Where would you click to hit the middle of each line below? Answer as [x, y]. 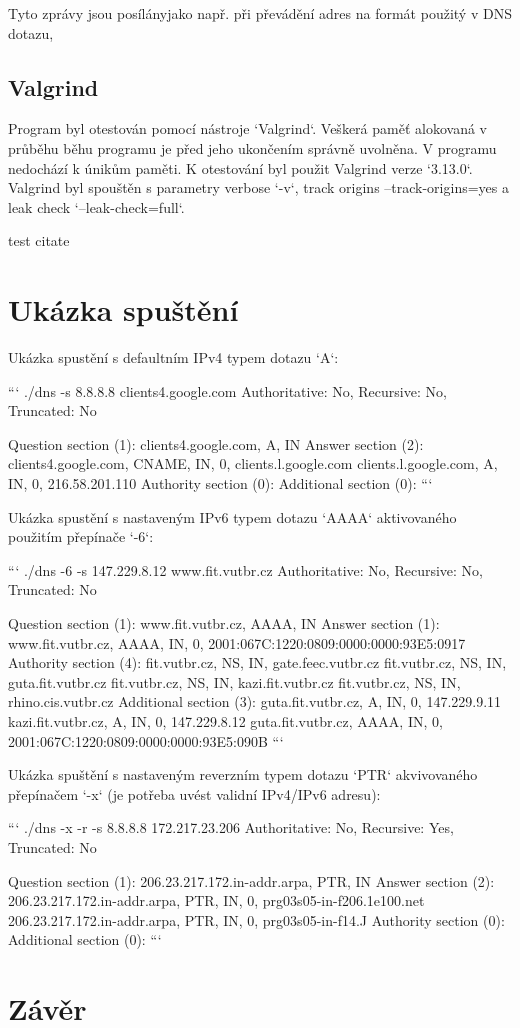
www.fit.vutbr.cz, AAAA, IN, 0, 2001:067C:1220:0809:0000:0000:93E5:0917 [237, 642]
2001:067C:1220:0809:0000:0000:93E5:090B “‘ [146, 740]
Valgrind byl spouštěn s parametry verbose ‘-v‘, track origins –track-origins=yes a [258, 187]
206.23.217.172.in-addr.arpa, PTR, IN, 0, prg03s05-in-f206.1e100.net [216, 900]
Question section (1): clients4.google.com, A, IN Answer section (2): [216, 443]
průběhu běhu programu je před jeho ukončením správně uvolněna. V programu [252, 147]
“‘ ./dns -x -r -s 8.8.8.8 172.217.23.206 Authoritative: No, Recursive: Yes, [231, 827]
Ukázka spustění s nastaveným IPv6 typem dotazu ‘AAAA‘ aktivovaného [232, 516]
